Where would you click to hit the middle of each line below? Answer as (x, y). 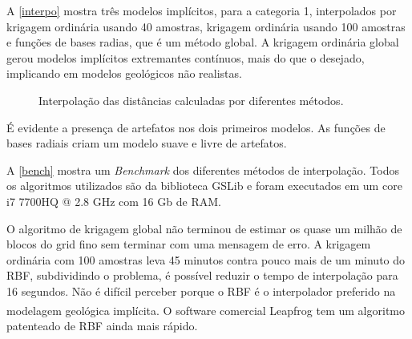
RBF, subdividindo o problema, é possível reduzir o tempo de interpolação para (202, 275)
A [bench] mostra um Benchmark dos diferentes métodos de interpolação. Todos (203, 169)
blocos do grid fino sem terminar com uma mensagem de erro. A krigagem (189, 244)
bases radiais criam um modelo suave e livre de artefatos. (147, 143)
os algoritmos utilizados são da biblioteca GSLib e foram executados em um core (204, 186)
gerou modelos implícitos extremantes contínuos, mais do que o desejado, (186, 57)
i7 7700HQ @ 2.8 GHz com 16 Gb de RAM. (114, 201)
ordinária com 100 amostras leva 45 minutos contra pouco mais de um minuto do (206, 259)
